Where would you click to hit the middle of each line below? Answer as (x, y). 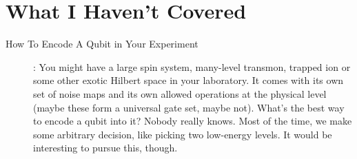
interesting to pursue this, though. (105, 148)
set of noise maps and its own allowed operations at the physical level (180, 93)
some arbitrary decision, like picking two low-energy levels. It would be (183, 134)
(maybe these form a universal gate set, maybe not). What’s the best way (189, 107)
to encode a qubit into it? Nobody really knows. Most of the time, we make (193, 121)
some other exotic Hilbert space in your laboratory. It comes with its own (188, 80)
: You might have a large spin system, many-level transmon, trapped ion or (192, 66)
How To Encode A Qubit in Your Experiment (102, 44)
